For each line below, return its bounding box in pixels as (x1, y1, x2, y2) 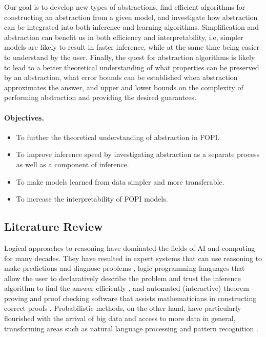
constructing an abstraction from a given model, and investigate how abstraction (4, 11, 258, 22)
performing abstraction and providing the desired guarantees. (4, 92, 197, 103)
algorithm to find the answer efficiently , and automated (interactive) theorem (4, 283, 249, 293)
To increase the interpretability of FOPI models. (16, 193, 168, 204)
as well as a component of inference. (16, 158, 129, 169)
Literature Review (4, 219, 103, 234)
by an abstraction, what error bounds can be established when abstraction (4, 72, 238, 83)
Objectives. (4, 112, 44, 123)
